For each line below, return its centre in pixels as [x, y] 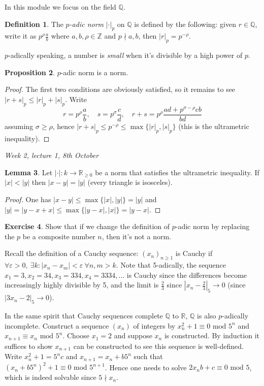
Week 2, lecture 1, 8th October [52, 155]
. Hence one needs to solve [146, 367]
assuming [19, 126]
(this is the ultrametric [214, 126]
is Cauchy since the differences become [187, 275]
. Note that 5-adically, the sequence [171, 265]
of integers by [154, 325]
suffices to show [29, 346]
